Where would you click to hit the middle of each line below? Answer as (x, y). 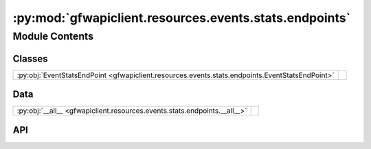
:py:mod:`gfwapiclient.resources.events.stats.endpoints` (181, 18)
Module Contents (53, 36)
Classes (30, 58)
